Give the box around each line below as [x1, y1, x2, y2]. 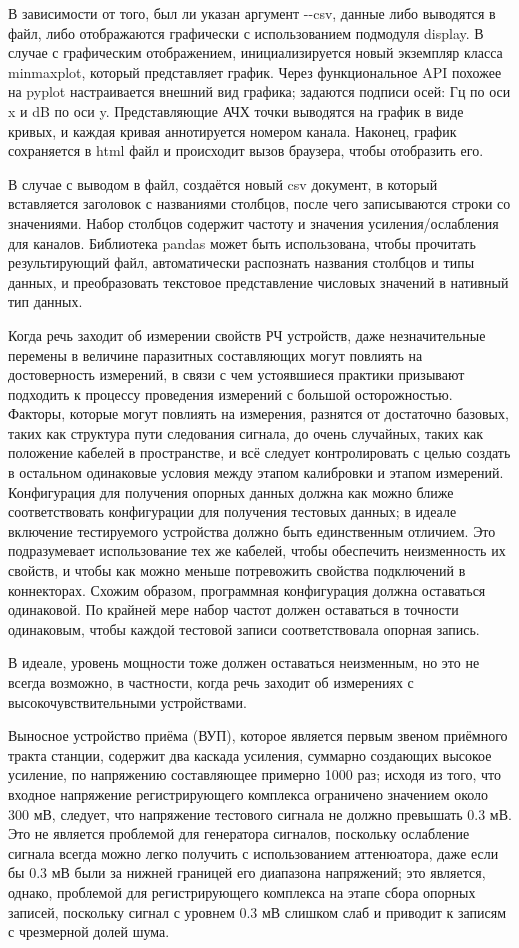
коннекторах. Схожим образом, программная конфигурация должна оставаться [8, 579, 486, 600]
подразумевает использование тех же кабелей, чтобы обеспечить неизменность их [8, 540, 506, 561]
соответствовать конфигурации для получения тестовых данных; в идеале [8, 501, 457, 522]
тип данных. [8, 291, 83, 312]
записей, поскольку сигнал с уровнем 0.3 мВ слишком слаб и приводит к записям [8, 901, 507, 922]
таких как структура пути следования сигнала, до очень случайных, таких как [8, 422, 484, 443]
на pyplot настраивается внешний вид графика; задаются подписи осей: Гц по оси [8, 81, 511, 102]
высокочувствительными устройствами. [8, 691, 247, 712]
